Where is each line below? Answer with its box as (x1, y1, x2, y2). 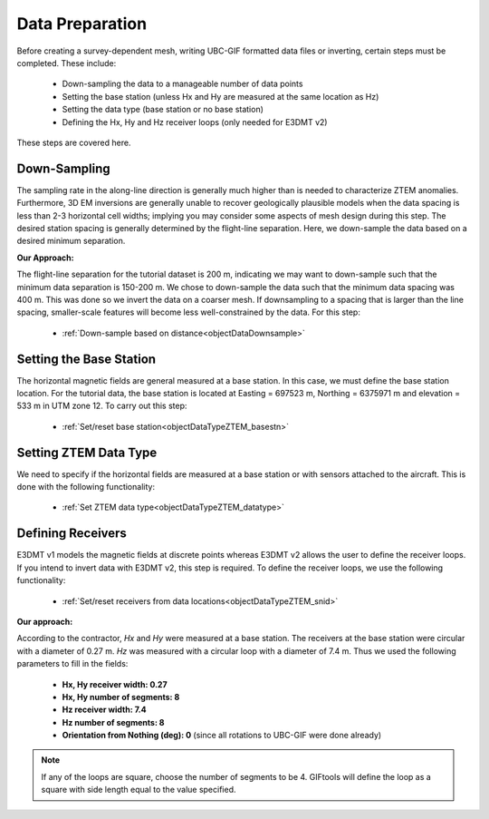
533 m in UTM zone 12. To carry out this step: (16, 400, 187, 412)
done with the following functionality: (16, 482, 156, 492)
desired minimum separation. (16, 236, 126, 247)
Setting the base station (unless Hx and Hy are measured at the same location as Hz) (62, 91, 379, 102)
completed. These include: (16, 57, 117, 68)
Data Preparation (16, 14, 148, 34)
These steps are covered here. (16, 137, 131, 148)
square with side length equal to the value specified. (41, 785, 236, 795)
